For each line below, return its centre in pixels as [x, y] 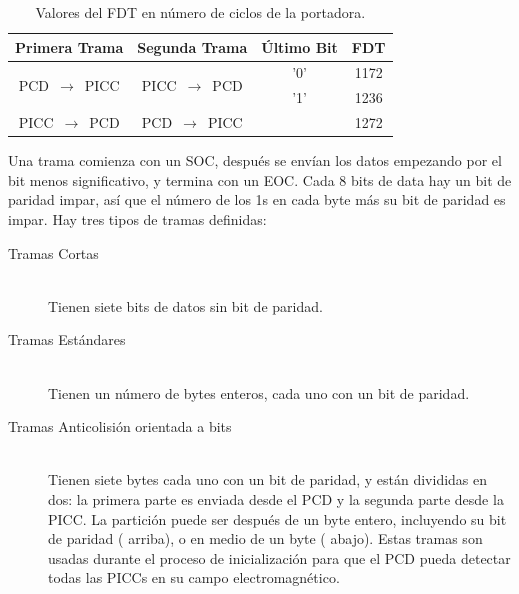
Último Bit [299, 46]
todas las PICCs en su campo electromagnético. [194, 577]
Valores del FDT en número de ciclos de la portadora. [200, 12]
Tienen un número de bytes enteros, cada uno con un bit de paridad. [259, 392]
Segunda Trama [192, 46]
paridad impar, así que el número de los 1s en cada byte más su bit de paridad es [257, 199]
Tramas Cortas [53, 252]
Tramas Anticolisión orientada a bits [120, 426]
